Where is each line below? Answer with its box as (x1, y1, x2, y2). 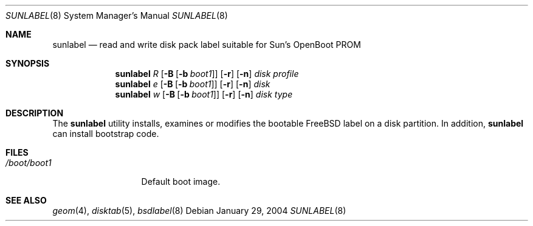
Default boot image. (141, 176, 221, 187)
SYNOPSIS (5, 58, 50, 68)
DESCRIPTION (5, 108, 64, 118)
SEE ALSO (5, 195, 47, 205)
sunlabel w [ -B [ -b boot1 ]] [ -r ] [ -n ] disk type (115, 89, 293, 99)
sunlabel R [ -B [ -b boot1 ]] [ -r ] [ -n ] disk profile (115, 68, 299, 79)
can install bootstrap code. (52, 128, 159, 139)
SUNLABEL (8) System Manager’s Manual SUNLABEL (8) (5, 10, 228, 21)
